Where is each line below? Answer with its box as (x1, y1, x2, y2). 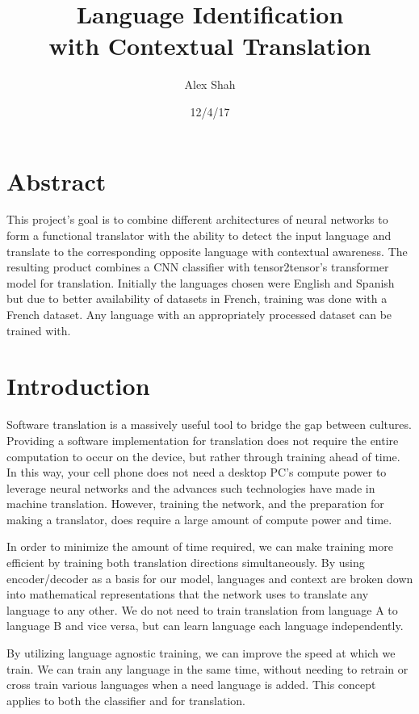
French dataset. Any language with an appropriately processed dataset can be (6, 306, 392, 322)
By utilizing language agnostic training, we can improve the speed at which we (6, 645, 396, 661)
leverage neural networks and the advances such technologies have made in (6, 479, 375, 496)
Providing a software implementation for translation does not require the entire (6, 431, 399, 448)
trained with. (6, 321, 71, 338)
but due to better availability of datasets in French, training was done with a (6, 290, 388, 307)
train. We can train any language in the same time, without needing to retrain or (6, 660, 409, 677)
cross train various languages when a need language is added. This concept (6, 676, 376, 693)
